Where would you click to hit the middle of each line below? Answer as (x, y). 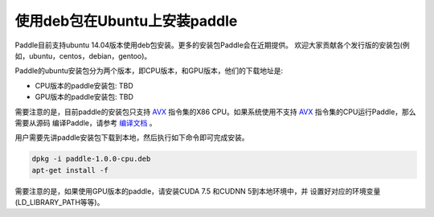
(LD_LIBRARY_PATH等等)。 (59, 203)
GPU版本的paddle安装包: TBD (84, 97)
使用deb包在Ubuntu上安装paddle (126, 21)
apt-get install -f (70, 170)
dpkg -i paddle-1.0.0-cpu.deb (91, 159)
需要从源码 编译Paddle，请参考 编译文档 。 (86, 123)
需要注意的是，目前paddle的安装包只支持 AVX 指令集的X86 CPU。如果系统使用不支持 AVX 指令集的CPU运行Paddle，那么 (216, 112)
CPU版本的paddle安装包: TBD (84, 85)
